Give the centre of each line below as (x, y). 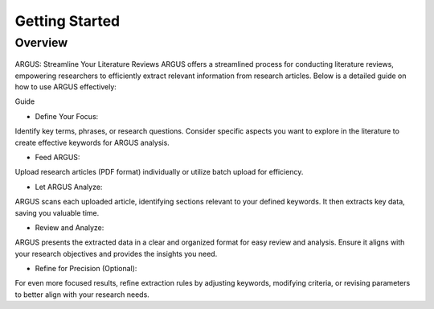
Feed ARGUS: (57, 157)
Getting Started (68, 21)
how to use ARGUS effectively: (66, 87)
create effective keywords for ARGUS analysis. (92, 142)
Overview (41, 43)
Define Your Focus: (67, 116)
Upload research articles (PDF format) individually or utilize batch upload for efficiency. (159, 172)
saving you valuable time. (57, 212)
